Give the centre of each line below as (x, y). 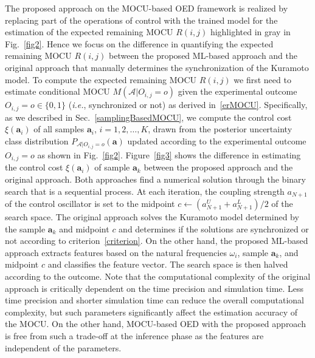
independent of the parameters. (63, 347)
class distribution (37, 140)
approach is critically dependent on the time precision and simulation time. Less (154, 288)
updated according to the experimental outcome (217, 140)
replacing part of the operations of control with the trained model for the (141, 20)
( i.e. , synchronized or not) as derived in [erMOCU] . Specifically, (188, 105)
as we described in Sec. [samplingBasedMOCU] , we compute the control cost (148, 117)
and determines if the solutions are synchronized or (214, 228)
